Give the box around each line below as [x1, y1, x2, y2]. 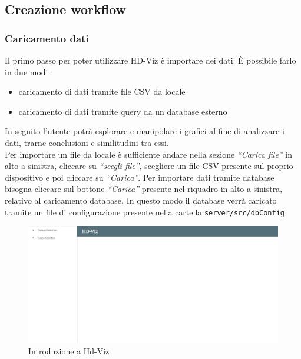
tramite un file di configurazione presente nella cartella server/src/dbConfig [5, 205, 285, 218]
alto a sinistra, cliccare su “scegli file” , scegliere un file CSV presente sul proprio [5, 159, 293, 172]
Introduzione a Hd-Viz [28, 344, 110, 357]
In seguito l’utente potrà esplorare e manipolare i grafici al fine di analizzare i [5, 125, 285, 137]
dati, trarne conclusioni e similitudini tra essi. [5, 136, 169, 148]
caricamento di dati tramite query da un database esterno [18, 105, 227, 117]
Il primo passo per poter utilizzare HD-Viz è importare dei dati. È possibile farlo [5, 54, 296, 66]
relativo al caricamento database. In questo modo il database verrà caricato [5, 194, 277, 206]
